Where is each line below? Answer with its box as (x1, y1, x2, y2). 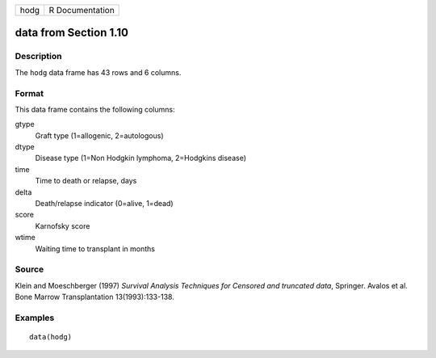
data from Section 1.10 (15, 26, 129, 40)
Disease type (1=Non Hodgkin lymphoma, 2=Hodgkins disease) (35, 154, 246, 163)
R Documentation (48, 5, 115, 15)
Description (15, 51, 62, 62)
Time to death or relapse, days (35, 176, 137, 186)
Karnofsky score (35, 221, 90, 230)
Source (15, 263, 44, 275)
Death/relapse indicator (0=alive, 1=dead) (35, 199, 174, 208)
